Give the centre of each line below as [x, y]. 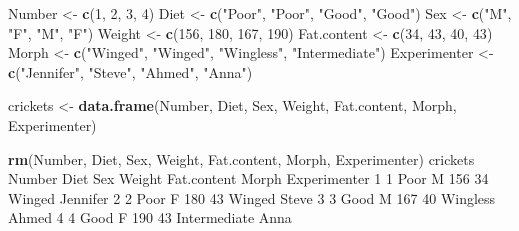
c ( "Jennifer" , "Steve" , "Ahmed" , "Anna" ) [130, 71]
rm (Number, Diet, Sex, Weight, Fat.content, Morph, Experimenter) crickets [241, 158]
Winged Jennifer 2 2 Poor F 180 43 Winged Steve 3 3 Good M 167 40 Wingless [252, 197]
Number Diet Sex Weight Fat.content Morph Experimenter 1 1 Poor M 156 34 [248, 178]
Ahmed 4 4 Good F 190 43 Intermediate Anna [150, 217]
